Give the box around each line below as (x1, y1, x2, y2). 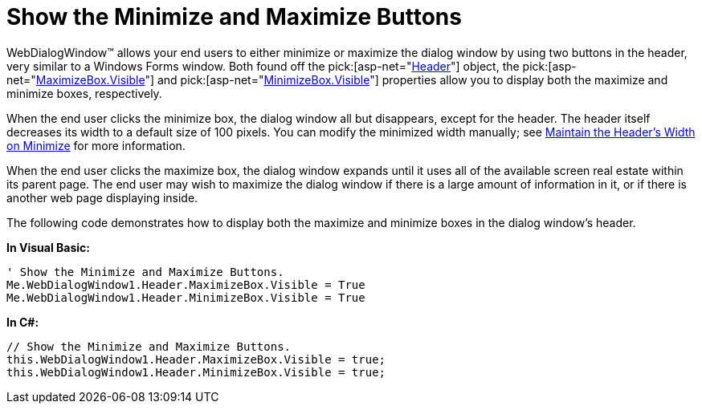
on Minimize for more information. (6, 138, 186, 152)
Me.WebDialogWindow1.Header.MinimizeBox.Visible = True (6, 290, 365, 304)
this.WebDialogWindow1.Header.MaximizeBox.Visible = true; (6, 352, 386, 366)
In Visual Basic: (6, 240, 90, 254)
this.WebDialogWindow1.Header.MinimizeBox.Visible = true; (6, 365, 386, 379)
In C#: (6, 315, 39, 329)
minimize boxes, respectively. (6, 86, 162, 100)
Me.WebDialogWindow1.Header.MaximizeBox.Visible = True (6, 278, 365, 291)
